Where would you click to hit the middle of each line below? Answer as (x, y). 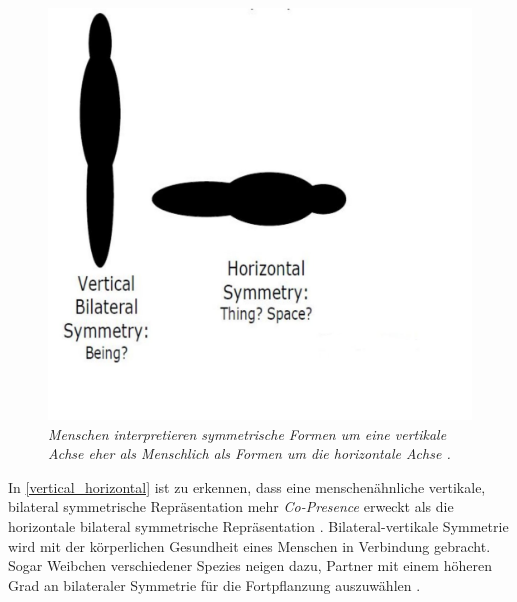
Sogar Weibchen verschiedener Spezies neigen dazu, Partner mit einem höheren (250, 565)
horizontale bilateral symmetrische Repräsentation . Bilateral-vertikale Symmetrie (258, 525)
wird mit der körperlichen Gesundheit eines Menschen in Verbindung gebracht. (249, 545)
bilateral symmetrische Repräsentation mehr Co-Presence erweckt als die (231, 506)
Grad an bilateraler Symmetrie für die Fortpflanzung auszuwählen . (214, 584)
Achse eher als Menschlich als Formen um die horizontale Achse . (249, 453)
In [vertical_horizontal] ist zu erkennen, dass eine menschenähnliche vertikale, (247, 486)
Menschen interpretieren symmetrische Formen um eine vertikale (247, 433)
